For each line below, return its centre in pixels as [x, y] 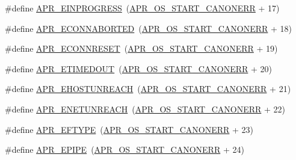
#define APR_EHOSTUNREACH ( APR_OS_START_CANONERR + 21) [148, 89]
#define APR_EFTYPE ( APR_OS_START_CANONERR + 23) [129, 129]
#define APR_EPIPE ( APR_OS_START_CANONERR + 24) [125, 149]
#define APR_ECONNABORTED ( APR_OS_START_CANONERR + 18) [149, 28]
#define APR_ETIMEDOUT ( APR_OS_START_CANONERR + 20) [138, 68]
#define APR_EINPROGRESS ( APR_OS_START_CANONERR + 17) [142, 8]
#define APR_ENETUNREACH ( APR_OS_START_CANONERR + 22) [145, 109]
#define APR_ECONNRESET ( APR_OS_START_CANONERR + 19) [141, 48]
